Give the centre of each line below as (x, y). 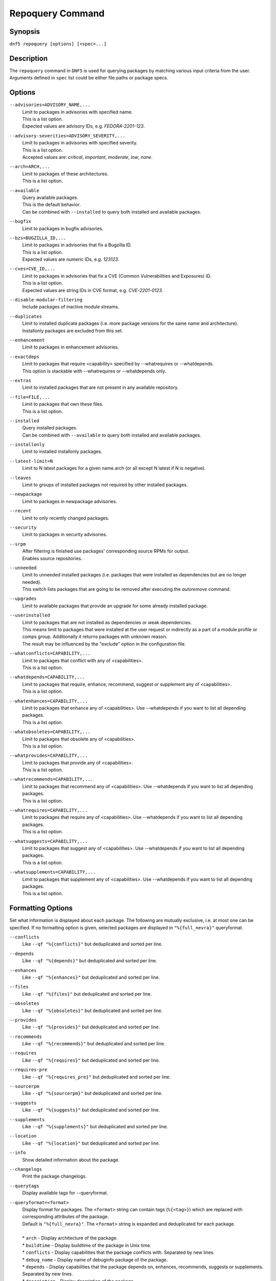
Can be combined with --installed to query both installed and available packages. (112, 212)
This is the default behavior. (52, 204)
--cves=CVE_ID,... (32, 269)
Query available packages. (50, 197)
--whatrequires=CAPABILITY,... (49, 810)
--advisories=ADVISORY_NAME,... (50, 105)
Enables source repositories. (52, 558)
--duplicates (26, 316)
